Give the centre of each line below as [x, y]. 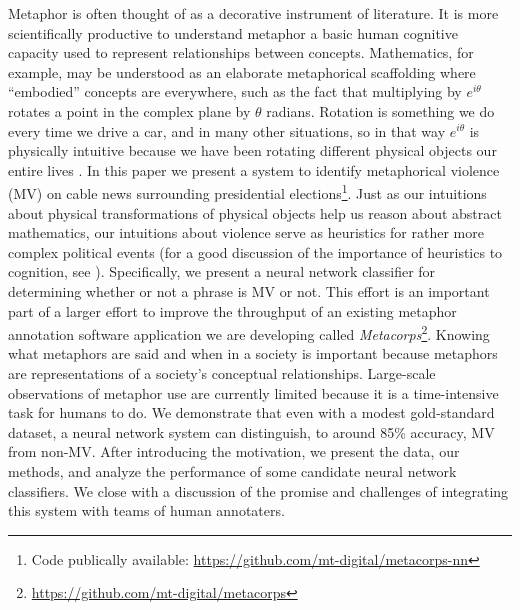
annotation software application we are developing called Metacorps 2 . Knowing [249, 332]
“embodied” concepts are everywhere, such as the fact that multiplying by [235, 91]
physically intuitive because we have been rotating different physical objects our [252, 150]
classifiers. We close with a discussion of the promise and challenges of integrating [258, 490]
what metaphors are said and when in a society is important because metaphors [253, 353]
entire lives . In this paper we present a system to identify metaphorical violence [254, 169]
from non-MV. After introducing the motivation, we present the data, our [234, 451]
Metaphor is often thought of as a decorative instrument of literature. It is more [253, 13]
